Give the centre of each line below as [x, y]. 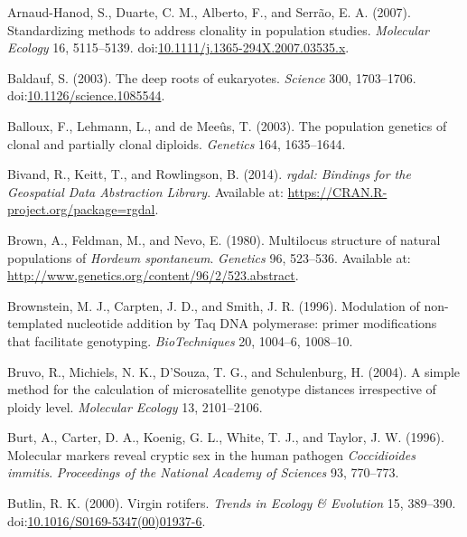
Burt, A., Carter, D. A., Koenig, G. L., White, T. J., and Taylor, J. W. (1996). [226, 437]
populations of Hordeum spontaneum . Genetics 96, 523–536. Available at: [209, 257]
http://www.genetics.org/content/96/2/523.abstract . [153, 275]
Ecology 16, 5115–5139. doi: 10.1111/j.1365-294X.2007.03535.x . [178, 47]
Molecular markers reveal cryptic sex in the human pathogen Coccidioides [211, 454]
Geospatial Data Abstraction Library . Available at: [145, 191]
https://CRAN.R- [337, 191]
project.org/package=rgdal [81, 209]
